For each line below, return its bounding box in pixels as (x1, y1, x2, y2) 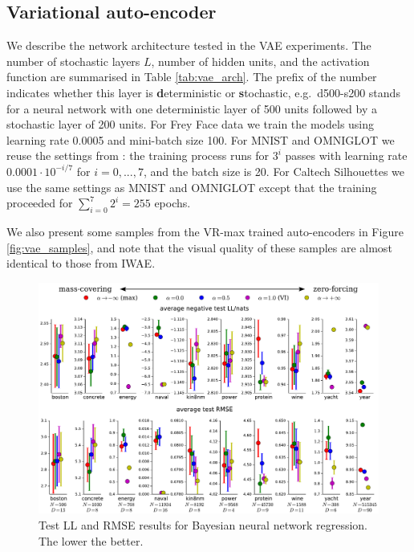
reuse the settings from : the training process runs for (6, 147, 269, 164)
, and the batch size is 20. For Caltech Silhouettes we (143, 162, 405, 179)
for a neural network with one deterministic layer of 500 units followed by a (6, 100, 377, 117)
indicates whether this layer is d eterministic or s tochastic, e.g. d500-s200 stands (6, 84, 400, 100)
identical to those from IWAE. (6, 255, 156, 272)
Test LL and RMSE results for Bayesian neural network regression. (39, 517, 367, 534)
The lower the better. (39, 532, 144, 549)
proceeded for (6, 194, 73, 211)
